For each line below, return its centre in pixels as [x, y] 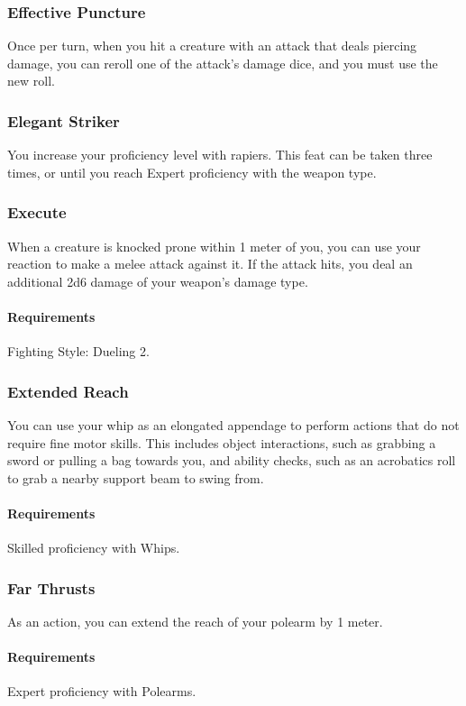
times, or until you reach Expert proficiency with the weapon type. [192, 172]
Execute [37, 212]
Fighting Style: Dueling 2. [78, 351]
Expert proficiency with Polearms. [102, 691]
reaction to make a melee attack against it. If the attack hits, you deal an [210, 264]
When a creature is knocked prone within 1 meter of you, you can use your [214, 246]
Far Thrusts [51, 587]
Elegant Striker [64, 120]
